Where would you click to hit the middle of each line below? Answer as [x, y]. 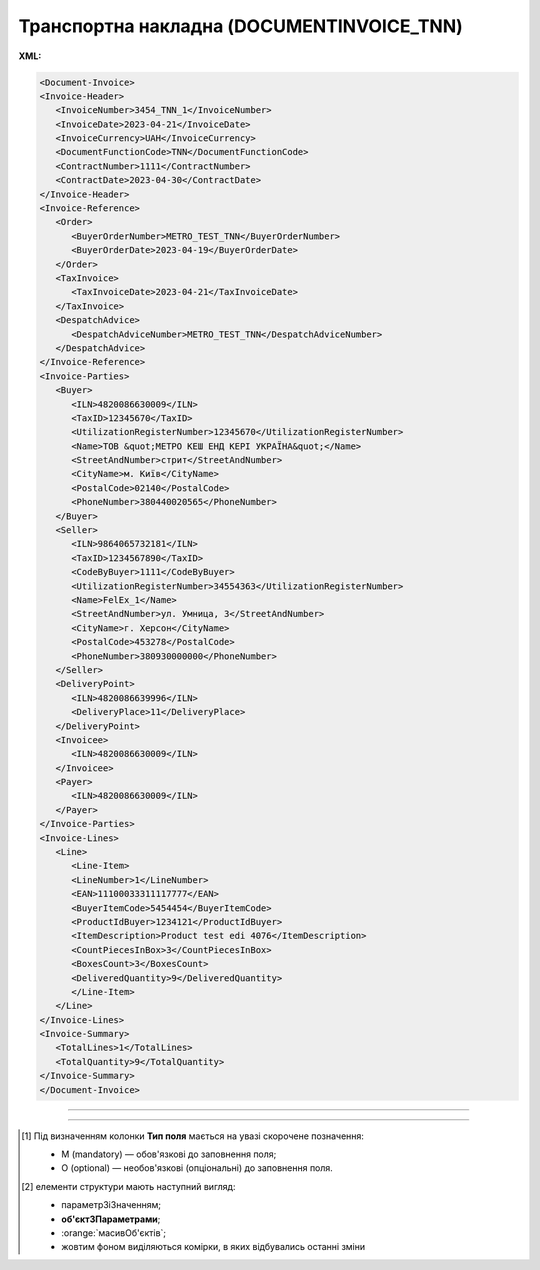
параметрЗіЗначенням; [111, 1205]
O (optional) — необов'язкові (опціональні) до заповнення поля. [197, 1168]
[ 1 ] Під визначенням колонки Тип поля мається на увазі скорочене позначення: [193, 1136]
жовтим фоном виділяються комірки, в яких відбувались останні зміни [213, 1247]
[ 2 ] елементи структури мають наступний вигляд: [128, 1186]
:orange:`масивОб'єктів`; [114, 1232]
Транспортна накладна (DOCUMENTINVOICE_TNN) [241, 26]
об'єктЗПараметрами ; [111, 1219]
